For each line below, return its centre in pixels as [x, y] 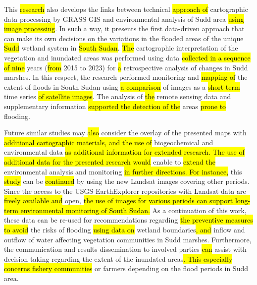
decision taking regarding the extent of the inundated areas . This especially [118, 258]
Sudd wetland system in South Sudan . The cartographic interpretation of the [121, 48]
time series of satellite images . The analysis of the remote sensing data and [118, 96]
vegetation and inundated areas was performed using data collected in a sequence [127, 57]
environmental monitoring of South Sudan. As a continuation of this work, [133, 210]
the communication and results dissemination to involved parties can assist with [125, 249]
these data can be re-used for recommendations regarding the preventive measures [128, 220]
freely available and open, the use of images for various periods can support [119, 200]
